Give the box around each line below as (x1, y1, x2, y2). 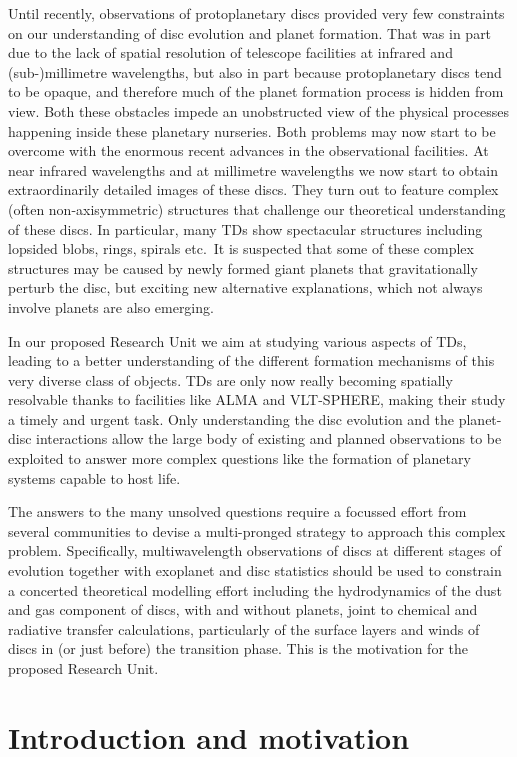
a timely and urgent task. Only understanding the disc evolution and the (8, 408, 455, 429)
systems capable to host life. (8, 467, 181, 488)
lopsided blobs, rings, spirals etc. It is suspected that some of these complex (8, 238, 474, 259)
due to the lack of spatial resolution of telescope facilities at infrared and (8, 42, 453, 63)
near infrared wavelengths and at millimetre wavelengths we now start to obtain (8, 159, 499, 180)
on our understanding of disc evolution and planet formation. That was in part (8, 22, 492, 43)
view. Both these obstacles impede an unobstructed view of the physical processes (8, 100, 509, 121)
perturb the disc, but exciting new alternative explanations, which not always (8, 277, 483, 298)
